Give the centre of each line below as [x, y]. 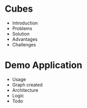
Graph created [27, 85]
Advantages [25, 39]
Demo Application [43, 65]
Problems [22, 28]
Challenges [24, 44]
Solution [21, 34]
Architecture [25, 90]
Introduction [25, 23]
